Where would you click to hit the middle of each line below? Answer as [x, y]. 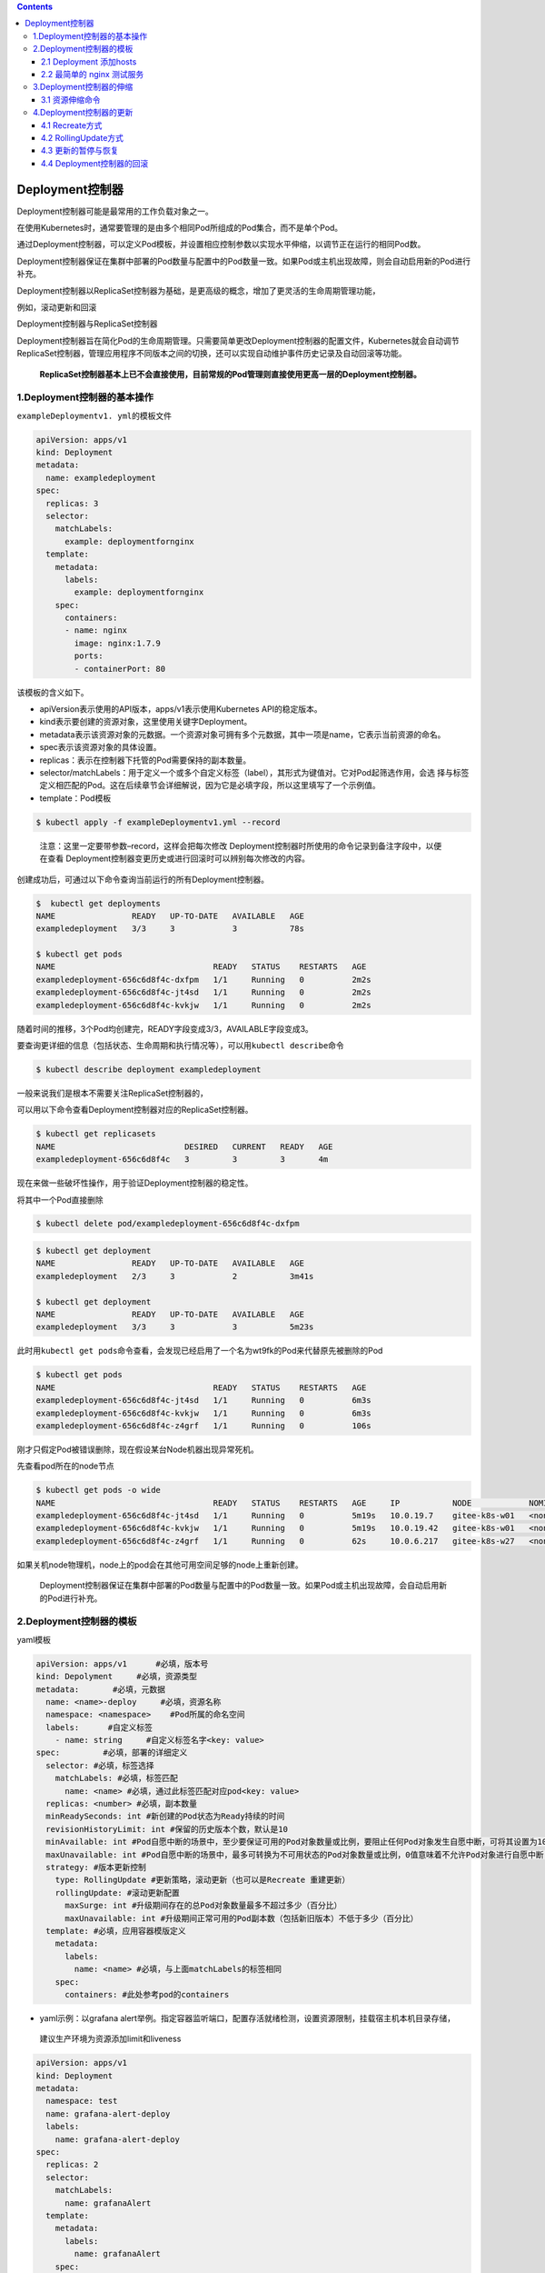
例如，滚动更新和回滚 [57, 307]
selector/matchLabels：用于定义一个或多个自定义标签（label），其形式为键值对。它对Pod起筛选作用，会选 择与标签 [254, 772]
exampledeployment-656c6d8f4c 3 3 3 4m [182, 1160]
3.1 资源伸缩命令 [71, 99]
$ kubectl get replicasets [96, 1134]
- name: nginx [96, 631]
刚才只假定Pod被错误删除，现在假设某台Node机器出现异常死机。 [138, 1449]
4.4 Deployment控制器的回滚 [95, 163]
